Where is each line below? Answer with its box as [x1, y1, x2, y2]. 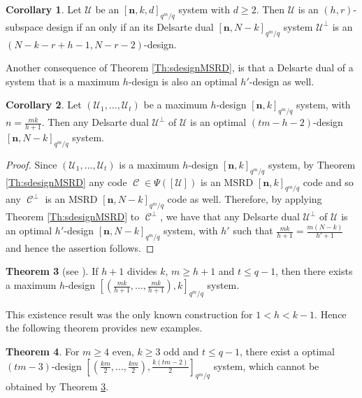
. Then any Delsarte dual [41, 115, 149, 129]
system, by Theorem [268, 157, 356, 171]
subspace [6, 19, 43, 34]
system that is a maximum [6, 73, 120, 88]
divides [127, 264, 157, 278]
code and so [303, 174, 354, 189]
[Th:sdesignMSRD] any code [6, 174, 127, 189]
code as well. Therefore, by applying [167, 192, 322, 206]
